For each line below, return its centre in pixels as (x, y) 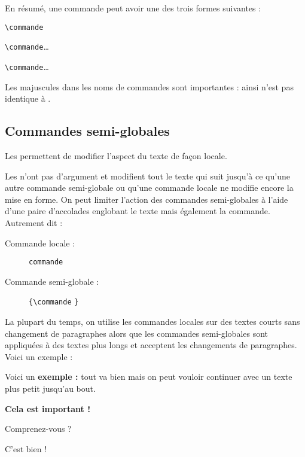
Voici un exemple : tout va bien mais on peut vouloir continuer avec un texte (149, 377)
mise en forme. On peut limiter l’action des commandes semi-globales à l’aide (147, 199)
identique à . (28, 98)
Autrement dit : (34, 222)
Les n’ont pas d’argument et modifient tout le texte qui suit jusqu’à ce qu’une (147, 176)
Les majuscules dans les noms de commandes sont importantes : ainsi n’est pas (149, 86)
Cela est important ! (48, 408)
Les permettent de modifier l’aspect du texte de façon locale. (116, 155)
